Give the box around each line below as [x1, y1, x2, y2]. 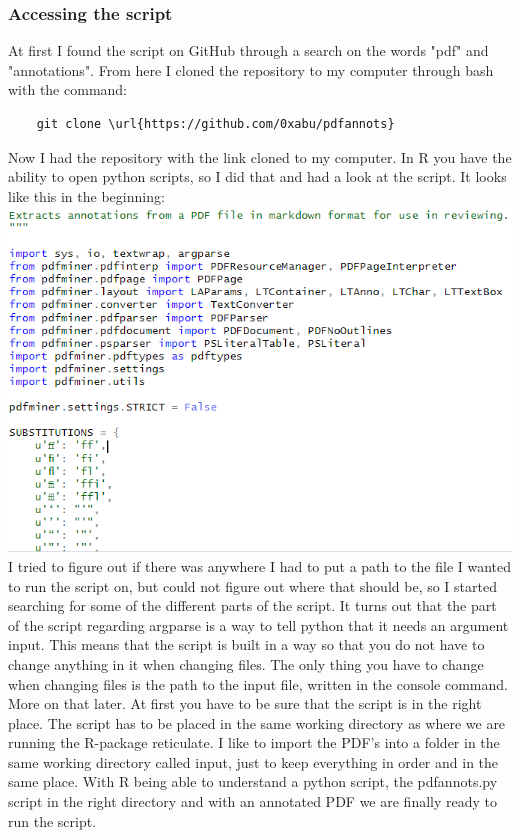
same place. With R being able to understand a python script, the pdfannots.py [8, 771, 498, 792]
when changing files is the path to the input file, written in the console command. [8, 673, 508, 694]
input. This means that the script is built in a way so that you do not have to [8, 634, 485, 655]
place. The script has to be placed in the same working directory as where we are [8, 712, 506, 733]
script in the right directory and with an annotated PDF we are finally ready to [8, 791, 497, 812]
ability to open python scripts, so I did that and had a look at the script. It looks [8, 166, 507, 187]
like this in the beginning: [8, 185, 165, 206]
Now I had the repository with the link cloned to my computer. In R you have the [8, 146, 512, 167]
